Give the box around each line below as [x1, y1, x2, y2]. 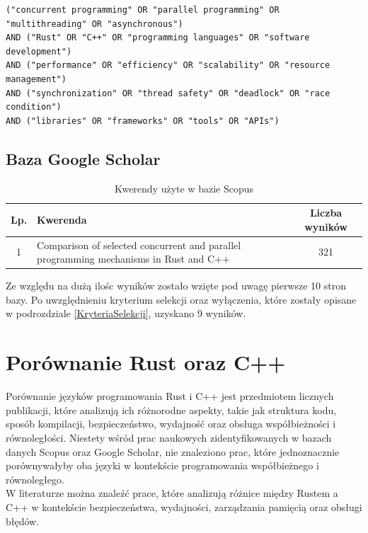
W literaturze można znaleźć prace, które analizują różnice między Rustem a [6, 486, 338, 500]
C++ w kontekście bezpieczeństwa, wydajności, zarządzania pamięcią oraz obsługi [6, 499, 362, 514]
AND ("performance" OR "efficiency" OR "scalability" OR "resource [6, 60, 330, 71]
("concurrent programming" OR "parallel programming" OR [6, 5, 280, 15]
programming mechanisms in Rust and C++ [37, 251, 230, 266]
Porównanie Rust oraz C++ [6, 348, 286, 377]
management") [6, 74, 67, 84]
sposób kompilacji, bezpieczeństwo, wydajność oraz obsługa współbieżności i [6, 416, 336, 431]
